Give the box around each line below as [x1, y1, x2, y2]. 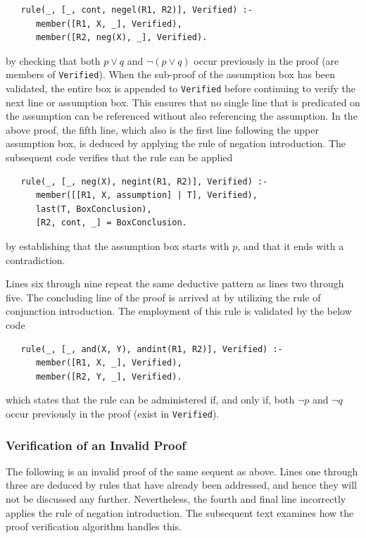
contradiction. [6, 252, 65, 267]
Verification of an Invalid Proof [6, 436, 187, 453]
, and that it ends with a [237, 239, 344, 254]
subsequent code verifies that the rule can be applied [6, 150, 233, 165]
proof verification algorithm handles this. [6, 519, 182, 534]
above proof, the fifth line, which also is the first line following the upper [6, 122, 319, 137]
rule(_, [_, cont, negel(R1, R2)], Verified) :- [20, 5, 253, 15]
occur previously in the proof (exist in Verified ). [6, 406, 220, 420]
